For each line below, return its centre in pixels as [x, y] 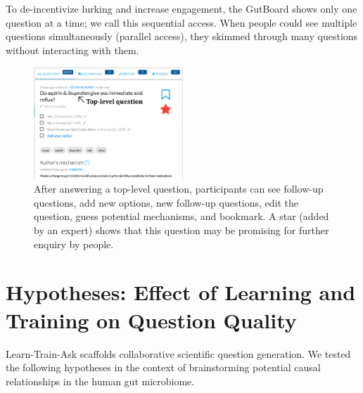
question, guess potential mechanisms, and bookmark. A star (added [181, 216]
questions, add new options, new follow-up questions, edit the [166, 202]
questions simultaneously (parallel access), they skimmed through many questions [182, 36]
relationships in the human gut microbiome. [100, 381]
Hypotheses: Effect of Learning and [181, 292]
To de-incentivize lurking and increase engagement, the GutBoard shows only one [181, 8]
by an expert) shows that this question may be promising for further [181, 230]
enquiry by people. [74, 244]
